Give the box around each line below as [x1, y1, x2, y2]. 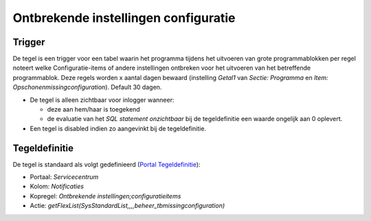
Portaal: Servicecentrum [30, 173, 99, 181]
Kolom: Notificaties [30, 182, 84, 191]
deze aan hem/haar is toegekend [47, 105, 140, 114]
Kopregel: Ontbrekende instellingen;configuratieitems [30, 192, 181, 200]
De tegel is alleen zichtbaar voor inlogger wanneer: [30, 96, 175, 104]
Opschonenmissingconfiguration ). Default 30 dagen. [12, 83, 162, 92]
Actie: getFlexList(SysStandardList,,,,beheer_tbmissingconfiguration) [30, 202, 225, 210]
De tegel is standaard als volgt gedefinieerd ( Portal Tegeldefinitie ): [12, 160, 201, 168]
